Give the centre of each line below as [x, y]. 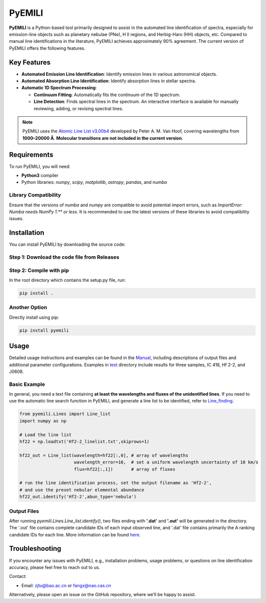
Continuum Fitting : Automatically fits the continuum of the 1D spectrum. [107, 95]
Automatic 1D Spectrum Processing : [59, 88]
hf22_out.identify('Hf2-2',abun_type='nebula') [78, 497]
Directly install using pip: [34, 317]
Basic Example [27, 384]
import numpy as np [43, 421]
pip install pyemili [44, 330]
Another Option [28, 307]
